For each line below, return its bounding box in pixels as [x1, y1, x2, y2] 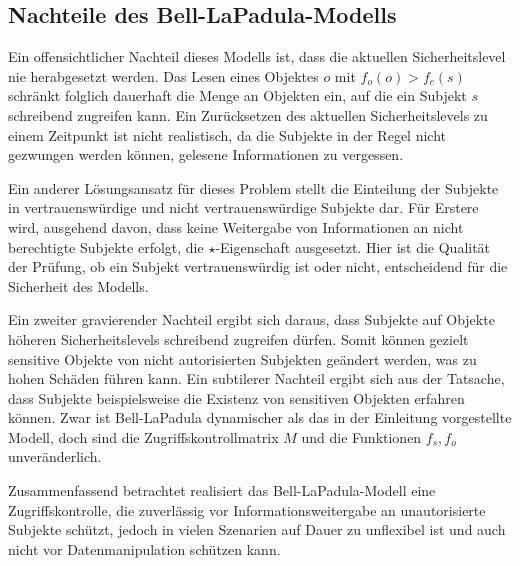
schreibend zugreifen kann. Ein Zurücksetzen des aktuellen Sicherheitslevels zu [8, 104, 488, 125]
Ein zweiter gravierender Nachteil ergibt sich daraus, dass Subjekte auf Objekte [8, 309, 495, 330]
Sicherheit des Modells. [8, 275, 149, 296]
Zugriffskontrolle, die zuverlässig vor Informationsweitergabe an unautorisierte [8, 499, 486, 520]
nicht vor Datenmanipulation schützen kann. [8, 538, 281, 559]
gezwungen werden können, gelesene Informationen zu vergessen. [8, 144, 404, 165]
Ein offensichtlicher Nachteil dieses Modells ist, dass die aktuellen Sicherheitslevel [8, 46, 506, 67]
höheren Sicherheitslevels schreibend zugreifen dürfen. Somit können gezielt [8, 328, 469, 349]
